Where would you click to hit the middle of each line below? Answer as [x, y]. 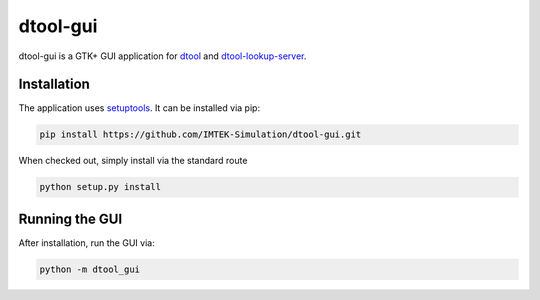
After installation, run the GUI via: [86, 242]
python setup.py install [100, 187]
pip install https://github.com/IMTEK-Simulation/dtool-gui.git [200, 134]
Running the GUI [70, 218]
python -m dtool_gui [89, 269]
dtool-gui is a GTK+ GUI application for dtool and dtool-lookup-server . [162, 56]
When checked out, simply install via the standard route [133, 161]
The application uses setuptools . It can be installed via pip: [139, 108]
